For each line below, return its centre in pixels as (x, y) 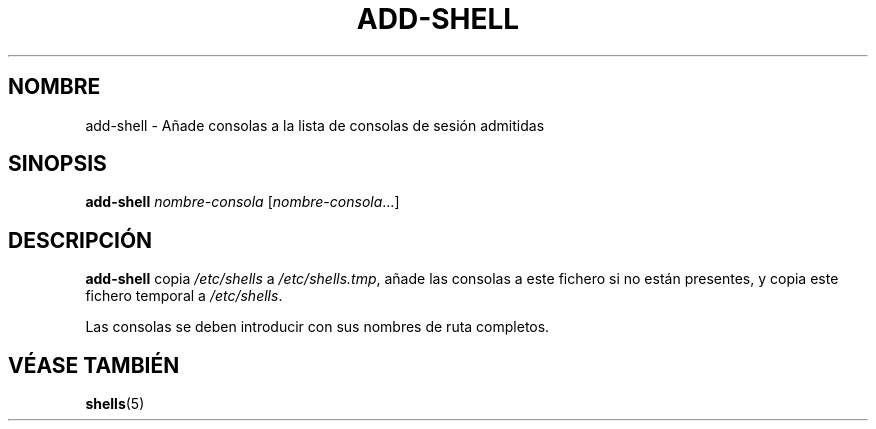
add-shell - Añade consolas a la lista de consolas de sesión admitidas (315, 125)
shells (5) (115, 404)
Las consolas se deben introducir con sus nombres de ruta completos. (317, 327)
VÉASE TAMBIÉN (94, 365)
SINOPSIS (57, 164)
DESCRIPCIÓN (80, 240)
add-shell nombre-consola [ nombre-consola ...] (242, 202)
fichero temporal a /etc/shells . (184, 296)
